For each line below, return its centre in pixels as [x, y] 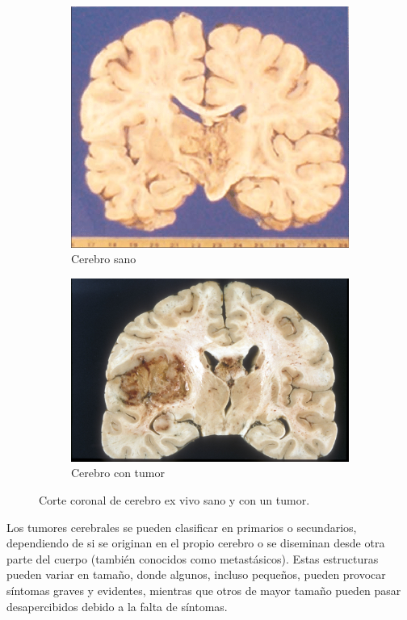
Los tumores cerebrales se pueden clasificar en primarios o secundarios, [182, 527]
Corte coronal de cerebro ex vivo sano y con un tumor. [174, 499]
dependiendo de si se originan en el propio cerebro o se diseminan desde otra [196, 543]
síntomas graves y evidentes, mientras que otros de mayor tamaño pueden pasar [204, 590]
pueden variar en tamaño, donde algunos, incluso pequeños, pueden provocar [196, 574]
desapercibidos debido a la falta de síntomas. [117, 606]
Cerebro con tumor [118, 473]
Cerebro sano [104, 259]
